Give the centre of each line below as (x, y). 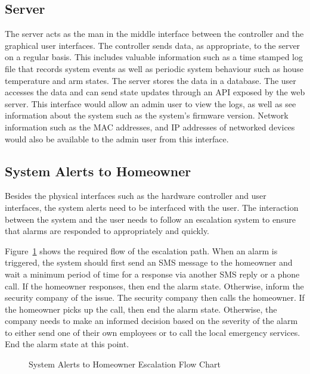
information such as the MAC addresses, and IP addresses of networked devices (150, 127)
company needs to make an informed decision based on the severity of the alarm (151, 321)
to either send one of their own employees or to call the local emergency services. (153, 332)
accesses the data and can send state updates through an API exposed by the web (155, 92)
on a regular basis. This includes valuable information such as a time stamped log (154, 57)
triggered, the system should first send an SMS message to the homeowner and (149, 262)
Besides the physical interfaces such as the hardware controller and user (136, 196)
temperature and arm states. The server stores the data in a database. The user (151, 80)
